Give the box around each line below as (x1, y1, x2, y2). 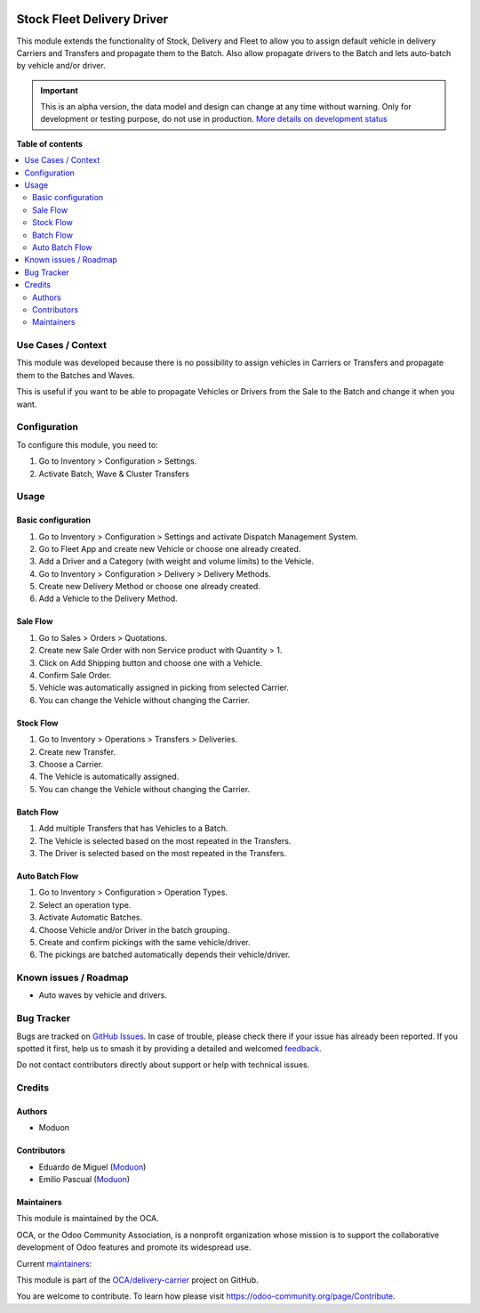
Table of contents (16, 138, 84, 149)
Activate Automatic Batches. (38, 912, 142, 923)
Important (40, 85, 79, 95)
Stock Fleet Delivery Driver (16, 12, 169, 27)
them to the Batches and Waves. (16, 369, 135, 380)
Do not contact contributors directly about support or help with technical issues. (16, 1059, 310, 1070)
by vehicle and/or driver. (16, 61, 106, 71)
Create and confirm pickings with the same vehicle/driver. (38, 936, 251, 947)
